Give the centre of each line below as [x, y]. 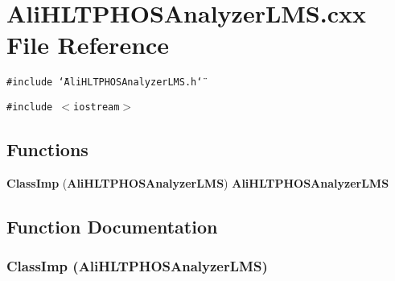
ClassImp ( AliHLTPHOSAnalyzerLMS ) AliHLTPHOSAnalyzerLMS [198, 182]
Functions [47, 149]
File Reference [88, 45]
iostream [97, 107]
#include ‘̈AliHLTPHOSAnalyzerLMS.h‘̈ [105, 83]
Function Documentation [112, 226]
